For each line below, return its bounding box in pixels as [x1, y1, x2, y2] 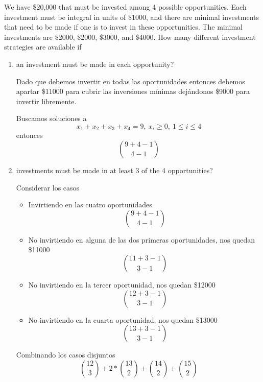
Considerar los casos [16, 182, 80, 193]
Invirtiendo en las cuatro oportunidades [28, 199, 152, 210]
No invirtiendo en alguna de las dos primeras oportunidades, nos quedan [28, 234, 255, 245]
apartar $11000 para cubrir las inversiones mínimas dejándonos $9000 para [16, 86, 250, 97]
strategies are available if [4, 41, 82, 52]
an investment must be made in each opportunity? [16, 58, 174, 69]
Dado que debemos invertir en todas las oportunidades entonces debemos [16, 76, 245, 86]
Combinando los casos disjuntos [16, 349, 115, 360]
